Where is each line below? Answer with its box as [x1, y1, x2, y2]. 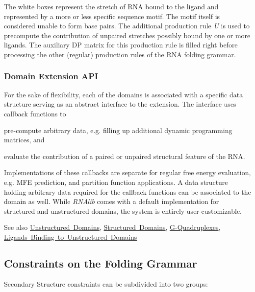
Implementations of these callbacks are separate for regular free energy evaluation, [4, 167, 251, 178]
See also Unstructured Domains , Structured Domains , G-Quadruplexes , [4, 222, 221, 232]
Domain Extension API [4, 70, 99, 82]
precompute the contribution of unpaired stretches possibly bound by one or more [4, 30, 251, 40]
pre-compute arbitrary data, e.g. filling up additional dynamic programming [4, 125, 232, 135]
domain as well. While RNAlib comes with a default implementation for [4, 196, 219, 206]
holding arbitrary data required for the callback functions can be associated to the [4, 186, 251, 197]
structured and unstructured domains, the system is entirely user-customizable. [4, 205, 242, 216]
